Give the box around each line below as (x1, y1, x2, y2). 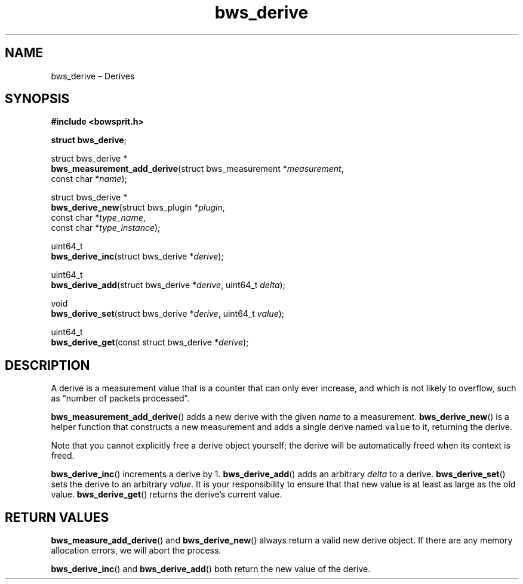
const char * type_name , (51, 212, 146, 223)
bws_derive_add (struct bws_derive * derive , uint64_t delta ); (51, 280, 285, 291)
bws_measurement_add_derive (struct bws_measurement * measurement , (51, 163, 344, 174)
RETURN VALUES (5, 509, 109, 525)
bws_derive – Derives (51, 70, 135, 81)
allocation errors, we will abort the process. (51, 545, 221, 556)
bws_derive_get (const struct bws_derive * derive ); (51, 337, 249, 348)
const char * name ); (51, 174, 127, 184)
